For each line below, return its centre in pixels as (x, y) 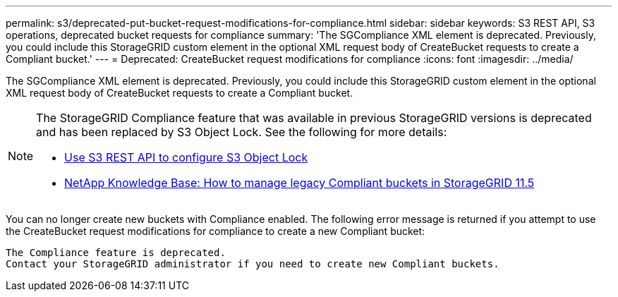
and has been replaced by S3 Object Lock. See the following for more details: (242, 132)
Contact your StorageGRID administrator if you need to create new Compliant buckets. (253, 264)
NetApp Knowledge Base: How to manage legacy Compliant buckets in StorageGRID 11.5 (299, 183)
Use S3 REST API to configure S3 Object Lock (186, 157)
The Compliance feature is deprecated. (116, 253)
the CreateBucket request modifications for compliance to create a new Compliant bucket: (216, 231)
